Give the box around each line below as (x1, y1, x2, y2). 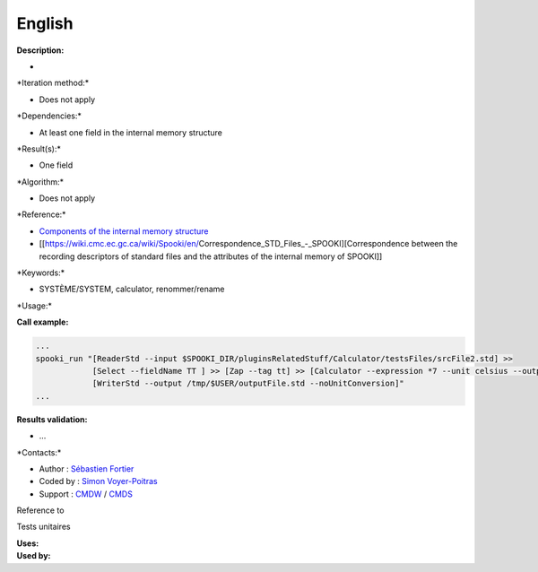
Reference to (16, 505, 65, 516)
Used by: (16, 550, 51, 561)
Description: (16, 45, 65, 56)
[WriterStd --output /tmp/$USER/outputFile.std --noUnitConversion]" (91, 378, 405, 389)
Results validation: (16, 413, 88, 425)
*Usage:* (16, 300, 53, 311)
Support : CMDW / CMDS (39, 489, 134, 499)
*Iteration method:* (16, 77, 90, 89)
